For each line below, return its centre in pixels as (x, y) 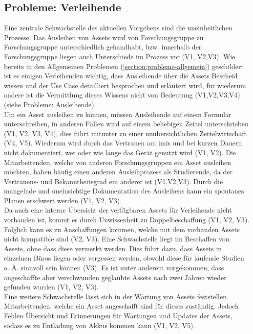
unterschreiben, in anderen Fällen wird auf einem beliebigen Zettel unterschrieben (126, 124)
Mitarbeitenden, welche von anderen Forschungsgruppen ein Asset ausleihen (118, 162)
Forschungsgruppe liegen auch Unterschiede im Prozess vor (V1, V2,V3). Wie (120, 56)
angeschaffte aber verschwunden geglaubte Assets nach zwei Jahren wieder (115, 277)
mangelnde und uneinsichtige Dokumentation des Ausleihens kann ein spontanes (124, 191)
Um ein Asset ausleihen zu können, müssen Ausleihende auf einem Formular (118, 114)
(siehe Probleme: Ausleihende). (50, 104)
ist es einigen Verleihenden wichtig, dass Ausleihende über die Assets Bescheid (121, 76)
